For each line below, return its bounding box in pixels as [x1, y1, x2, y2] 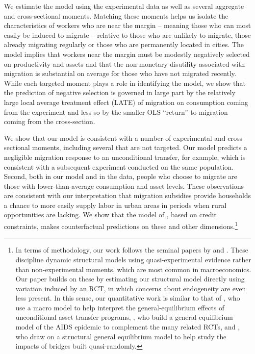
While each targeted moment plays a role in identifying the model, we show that [4, 77, 246, 88]
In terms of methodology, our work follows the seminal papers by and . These [15, 245, 249, 255]
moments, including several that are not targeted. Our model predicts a [32, 142, 247, 152]
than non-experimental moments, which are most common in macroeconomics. [15, 264, 251, 274]
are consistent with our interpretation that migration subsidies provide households [4, 190, 251, 201]
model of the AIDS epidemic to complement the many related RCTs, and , [15, 322, 240, 332]
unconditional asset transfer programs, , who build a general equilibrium [15, 312, 233, 322]
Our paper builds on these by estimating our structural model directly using [15, 274, 245, 284]
